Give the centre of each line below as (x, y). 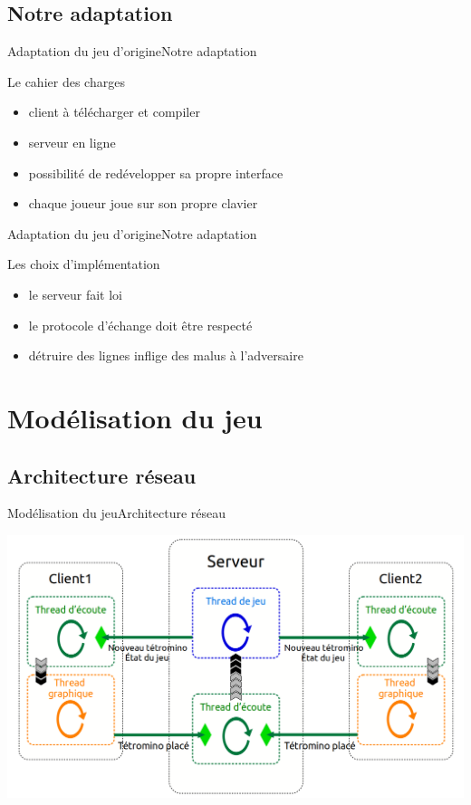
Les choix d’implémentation (84, 264)
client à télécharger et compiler (114, 112)
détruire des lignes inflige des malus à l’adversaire (166, 355)
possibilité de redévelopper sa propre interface (156, 172)
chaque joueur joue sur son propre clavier (143, 203)
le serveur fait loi (76, 294)
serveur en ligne (72, 142)
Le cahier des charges (66, 81)
